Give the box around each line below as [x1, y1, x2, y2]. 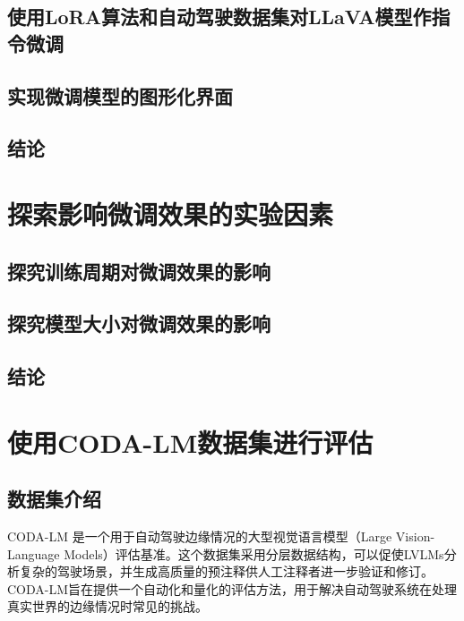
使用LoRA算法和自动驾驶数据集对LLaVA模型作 [7, 3, 432, 30]
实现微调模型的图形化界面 [7, 81, 233, 109]
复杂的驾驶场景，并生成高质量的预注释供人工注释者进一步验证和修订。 [19, 562, 434, 581]
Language [7, 544, 60, 563]
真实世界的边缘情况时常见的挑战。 [7, 597, 208, 616]
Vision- [395, 527, 435, 546]
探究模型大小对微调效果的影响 [7, 310, 271, 337]
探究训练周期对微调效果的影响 [7, 257, 271, 285]
